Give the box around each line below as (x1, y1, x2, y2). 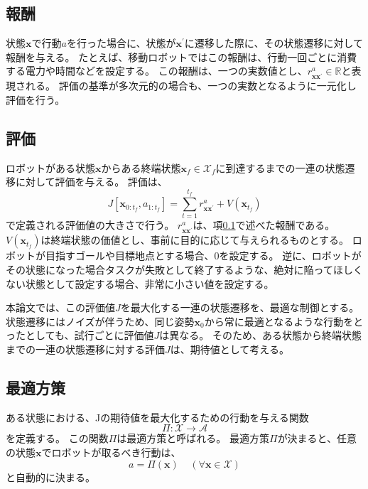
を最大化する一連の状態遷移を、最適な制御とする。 (120, 300, 359, 315)
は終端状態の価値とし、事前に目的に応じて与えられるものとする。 (40, 232, 350, 247)
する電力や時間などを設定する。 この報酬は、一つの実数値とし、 (6, 63, 308, 78)
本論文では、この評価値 (6, 300, 115, 315)
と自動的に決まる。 (6, 469, 95, 484)
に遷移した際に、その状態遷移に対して (184, 36, 363, 50)
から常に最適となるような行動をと (204, 313, 364, 328)
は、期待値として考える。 (170, 342, 289, 357)
